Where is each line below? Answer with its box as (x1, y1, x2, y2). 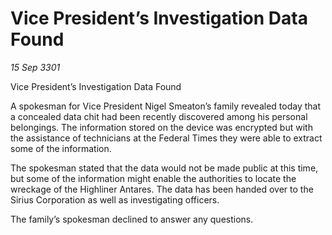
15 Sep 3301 (10, 61, 61, 73)
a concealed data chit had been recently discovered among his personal (10, 110, 308, 122)
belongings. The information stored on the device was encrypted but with (10, 121, 313, 133)
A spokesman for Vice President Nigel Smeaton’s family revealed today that (10, 100, 321, 112)
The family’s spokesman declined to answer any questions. (10, 213, 254, 225)
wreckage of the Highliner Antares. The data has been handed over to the (10, 183, 314, 195)
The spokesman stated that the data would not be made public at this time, (10, 162, 319, 174)
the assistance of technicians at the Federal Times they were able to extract (10, 132, 323, 144)
